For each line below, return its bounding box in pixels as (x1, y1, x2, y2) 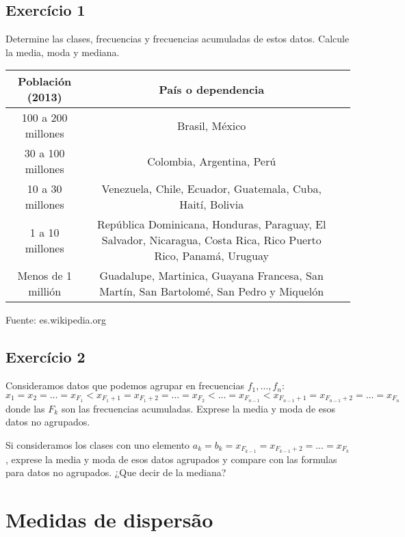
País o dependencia (159, 81, 265, 97)
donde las (5, 401, 45, 415)
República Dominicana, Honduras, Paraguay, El (96, 216, 326, 233)
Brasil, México (177, 117, 246, 133)
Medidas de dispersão (5, 506, 213, 534)
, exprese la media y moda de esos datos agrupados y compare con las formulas (5, 451, 337, 466)
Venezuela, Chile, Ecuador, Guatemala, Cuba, (101, 181, 322, 197)
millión (28, 283, 62, 300)
